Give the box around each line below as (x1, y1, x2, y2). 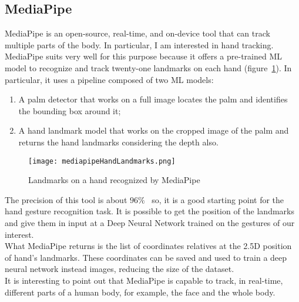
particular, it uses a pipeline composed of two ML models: (5, 73, 214, 85)
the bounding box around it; (18, 104, 121, 117)
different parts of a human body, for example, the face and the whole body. (5, 286, 276, 298)
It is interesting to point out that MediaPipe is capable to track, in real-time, (5, 274, 283, 286)
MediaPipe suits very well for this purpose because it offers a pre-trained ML (5, 50, 283, 62)
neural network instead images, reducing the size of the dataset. (5, 263, 234, 275)
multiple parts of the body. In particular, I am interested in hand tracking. (5, 38, 274, 51)
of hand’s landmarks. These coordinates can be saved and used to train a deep (5, 251, 287, 263)
